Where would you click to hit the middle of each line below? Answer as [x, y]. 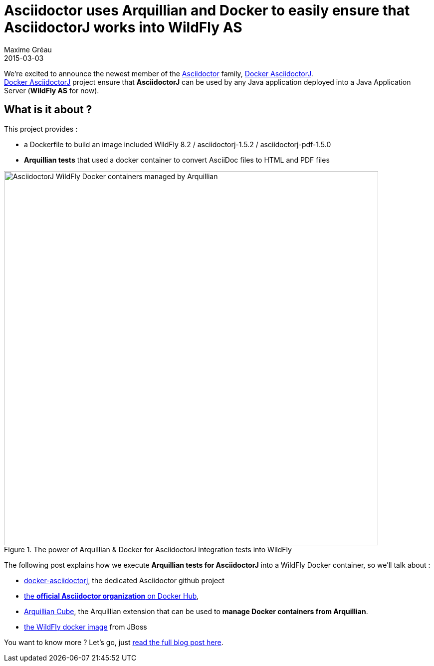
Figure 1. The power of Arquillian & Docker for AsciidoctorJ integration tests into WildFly [148, 549]
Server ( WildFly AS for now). [52, 90]
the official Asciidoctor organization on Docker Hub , [111, 596]
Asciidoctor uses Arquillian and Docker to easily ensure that [207, 10]
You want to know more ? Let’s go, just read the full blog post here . [114, 642]
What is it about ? [48, 110]
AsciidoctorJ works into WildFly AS [123, 27]
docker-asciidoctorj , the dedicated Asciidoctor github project [124, 580]
